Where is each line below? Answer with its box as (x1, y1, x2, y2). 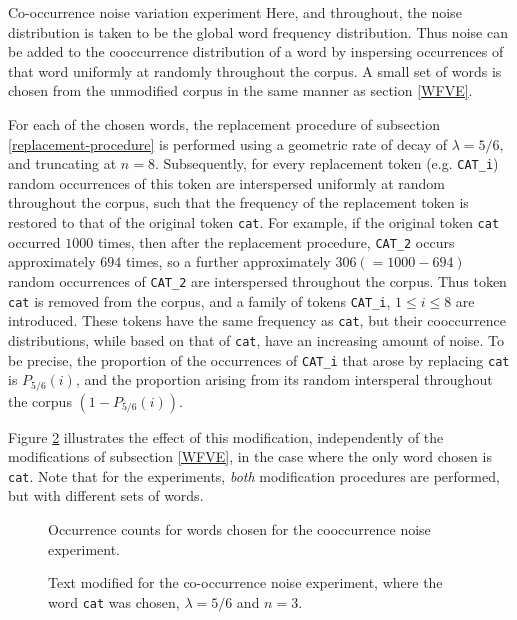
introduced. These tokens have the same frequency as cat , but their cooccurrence (8, 310, 506, 331)
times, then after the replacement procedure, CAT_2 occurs (97, 231, 455, 252)
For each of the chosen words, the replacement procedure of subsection (8, 113, 440, 134)
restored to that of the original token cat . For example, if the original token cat (8, 212, 500, 232)
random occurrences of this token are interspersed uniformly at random (8, 172, 445, 193)
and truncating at (8, 153, 117, 174)
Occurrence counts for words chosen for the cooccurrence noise (48, 519, 431, 540)
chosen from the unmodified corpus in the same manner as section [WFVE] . (8, 80, 473, 101)
